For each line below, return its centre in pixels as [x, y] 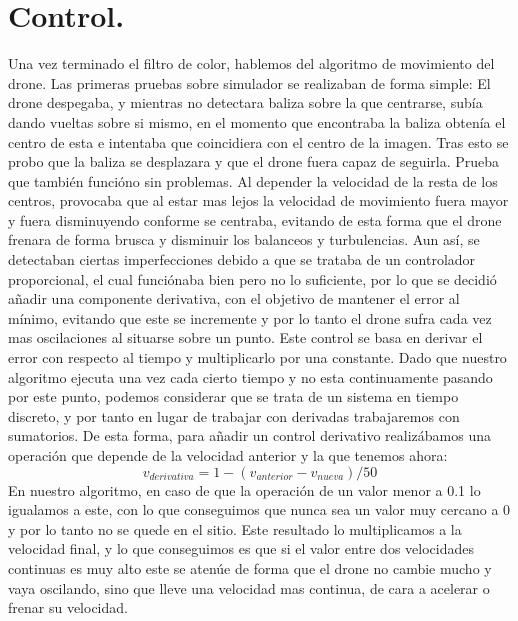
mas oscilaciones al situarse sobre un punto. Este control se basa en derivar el [245, 337]
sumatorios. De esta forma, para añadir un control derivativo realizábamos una [250, 435]
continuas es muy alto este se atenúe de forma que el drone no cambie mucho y [250, 567]
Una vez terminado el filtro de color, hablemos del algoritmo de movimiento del [251, 63]
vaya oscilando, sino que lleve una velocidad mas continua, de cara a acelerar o [249, 587]
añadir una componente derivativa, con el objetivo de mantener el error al [234, 298]
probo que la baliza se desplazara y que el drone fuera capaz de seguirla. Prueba [254, 161]
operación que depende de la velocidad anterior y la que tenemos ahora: [228, 455]
